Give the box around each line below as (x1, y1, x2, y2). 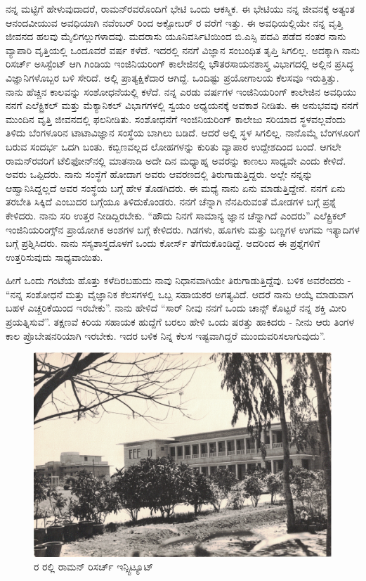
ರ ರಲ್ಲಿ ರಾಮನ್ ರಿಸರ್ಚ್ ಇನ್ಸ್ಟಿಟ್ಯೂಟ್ (34, 559, 154, 574)
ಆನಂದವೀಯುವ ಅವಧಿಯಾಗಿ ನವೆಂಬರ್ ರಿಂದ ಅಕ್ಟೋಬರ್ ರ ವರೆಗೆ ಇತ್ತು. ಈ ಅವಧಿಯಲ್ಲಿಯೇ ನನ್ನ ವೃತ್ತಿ (6, 15, 343, 30)
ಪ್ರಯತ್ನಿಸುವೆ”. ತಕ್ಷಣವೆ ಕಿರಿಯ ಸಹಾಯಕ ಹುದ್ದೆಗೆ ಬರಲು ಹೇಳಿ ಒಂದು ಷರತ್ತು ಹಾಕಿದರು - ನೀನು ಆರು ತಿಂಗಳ (6, 314, 355, 329)
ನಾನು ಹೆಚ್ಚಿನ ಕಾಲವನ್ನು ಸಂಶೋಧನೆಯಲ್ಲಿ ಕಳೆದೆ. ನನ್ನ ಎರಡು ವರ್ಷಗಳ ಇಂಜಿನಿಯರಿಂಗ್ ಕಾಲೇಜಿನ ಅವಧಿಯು (6, 84, 357, 98)
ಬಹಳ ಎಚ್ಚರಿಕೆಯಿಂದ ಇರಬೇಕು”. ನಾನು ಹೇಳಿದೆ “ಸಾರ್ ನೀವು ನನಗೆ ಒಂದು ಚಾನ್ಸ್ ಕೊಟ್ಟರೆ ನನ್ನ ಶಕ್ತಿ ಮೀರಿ (6, 300, 347, 315)
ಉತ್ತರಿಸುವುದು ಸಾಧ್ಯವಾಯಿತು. (6, 249, 103, 264)
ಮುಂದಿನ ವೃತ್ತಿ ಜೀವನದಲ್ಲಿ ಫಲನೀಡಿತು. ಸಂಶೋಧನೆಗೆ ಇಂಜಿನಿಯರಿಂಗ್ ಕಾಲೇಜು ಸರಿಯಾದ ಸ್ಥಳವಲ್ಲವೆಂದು (6, 111, 346, 126)
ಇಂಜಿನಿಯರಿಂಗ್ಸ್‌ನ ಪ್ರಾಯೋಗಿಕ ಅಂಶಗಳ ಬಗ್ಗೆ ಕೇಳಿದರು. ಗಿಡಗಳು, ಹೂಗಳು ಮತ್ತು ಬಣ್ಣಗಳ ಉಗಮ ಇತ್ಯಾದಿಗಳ (6, 222, 360, 236)
